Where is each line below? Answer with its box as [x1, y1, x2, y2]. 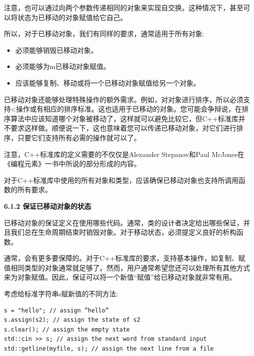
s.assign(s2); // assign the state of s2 [4, 316, 141, 324]
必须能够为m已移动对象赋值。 [15, 61, 110, 71]
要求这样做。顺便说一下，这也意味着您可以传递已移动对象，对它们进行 [10, 123, 236, 133]
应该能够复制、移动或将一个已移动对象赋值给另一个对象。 [15, 77, 200, 88]
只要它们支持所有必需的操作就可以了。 [17, 132, 141, 142]
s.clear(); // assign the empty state [4, 326, 130, 333]
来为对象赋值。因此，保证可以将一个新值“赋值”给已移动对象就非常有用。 [4, 272, 236, 282]
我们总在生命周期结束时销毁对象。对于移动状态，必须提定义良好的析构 [10, 227, 236, 237]
